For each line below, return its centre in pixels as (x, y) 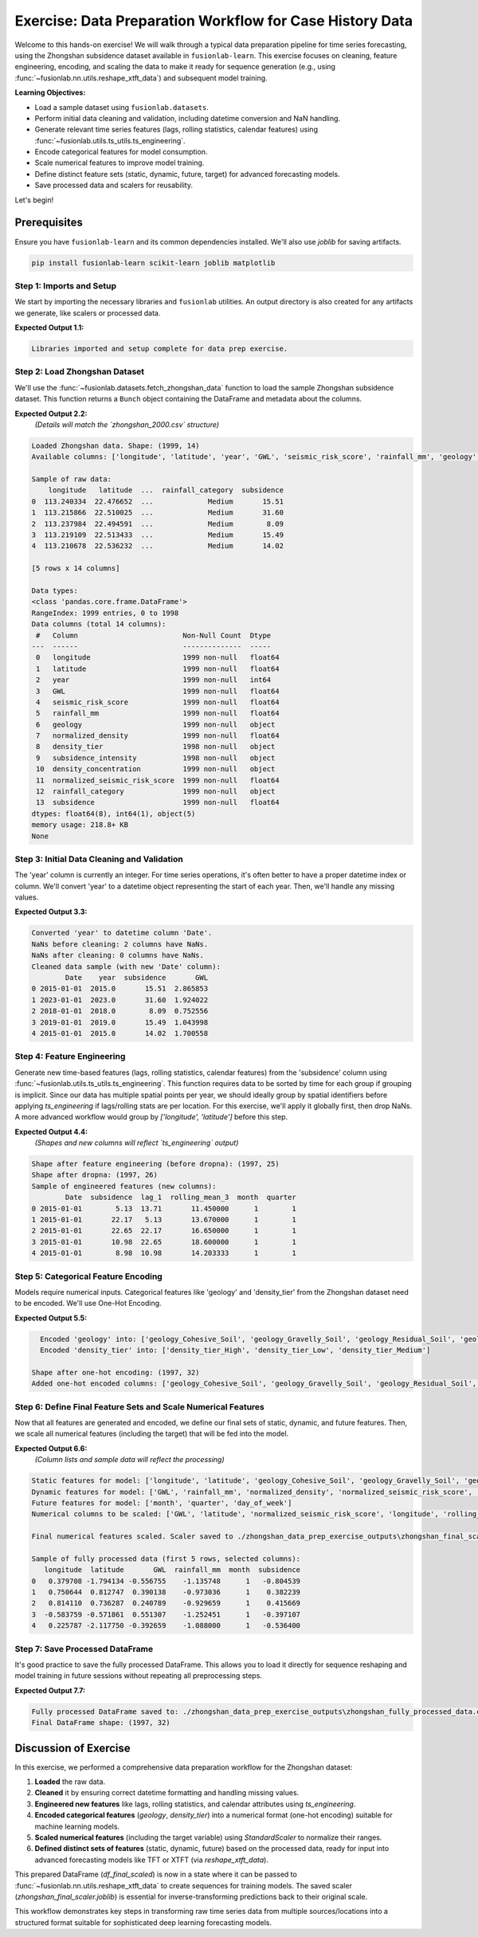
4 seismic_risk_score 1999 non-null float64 (158, 702)
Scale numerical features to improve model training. (119, 163)
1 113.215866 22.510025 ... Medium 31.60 (158, 513)
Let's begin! (34, 200)
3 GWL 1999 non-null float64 (158, 691)
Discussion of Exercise (72, 1748)
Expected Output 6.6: (51, 1448)
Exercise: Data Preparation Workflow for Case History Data (214, 21)
